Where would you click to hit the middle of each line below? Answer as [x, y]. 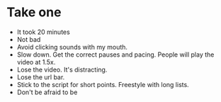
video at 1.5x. [36, 62]
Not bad [29, 39]
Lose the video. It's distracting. [62, 69]
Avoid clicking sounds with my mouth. [72, 47]
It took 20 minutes [43, 32]
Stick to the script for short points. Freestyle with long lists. [103, 84]
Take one [34, 12]
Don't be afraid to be [47, 92]
